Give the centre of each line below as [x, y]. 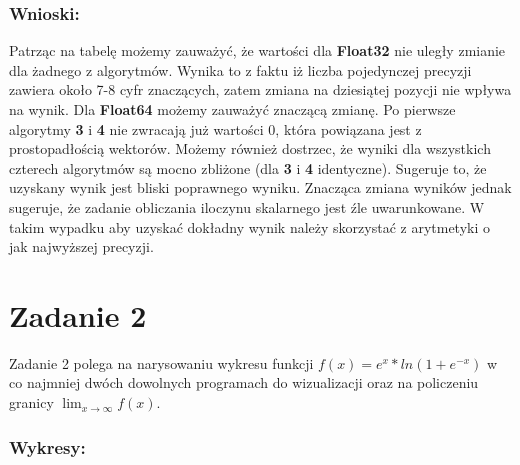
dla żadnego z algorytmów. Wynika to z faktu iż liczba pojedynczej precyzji [240, 69]
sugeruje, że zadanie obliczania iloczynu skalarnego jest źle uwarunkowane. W [247, 206]
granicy [31, 402]
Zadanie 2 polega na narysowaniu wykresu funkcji [161, 362]
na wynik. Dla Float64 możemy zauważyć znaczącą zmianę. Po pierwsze [232, 109]
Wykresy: [47, 446]
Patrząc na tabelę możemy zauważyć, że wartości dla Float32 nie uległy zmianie [257, 50]
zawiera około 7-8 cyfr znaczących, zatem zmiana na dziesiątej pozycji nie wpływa [260, 89]
